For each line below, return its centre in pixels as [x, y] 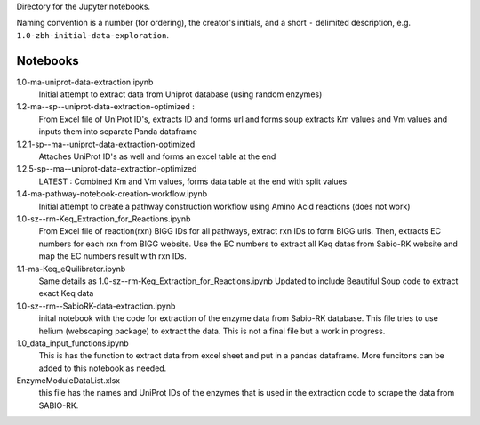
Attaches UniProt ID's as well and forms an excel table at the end [157, 156]
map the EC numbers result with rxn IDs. [112, 256]
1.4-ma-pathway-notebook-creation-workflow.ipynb [112, 194]
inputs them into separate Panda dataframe [118, 132]
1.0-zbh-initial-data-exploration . [92, 35]
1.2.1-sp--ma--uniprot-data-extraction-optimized [106, 144]
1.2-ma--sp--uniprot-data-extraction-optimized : [105, 107]
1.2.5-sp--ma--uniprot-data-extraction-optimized [107, 169]
